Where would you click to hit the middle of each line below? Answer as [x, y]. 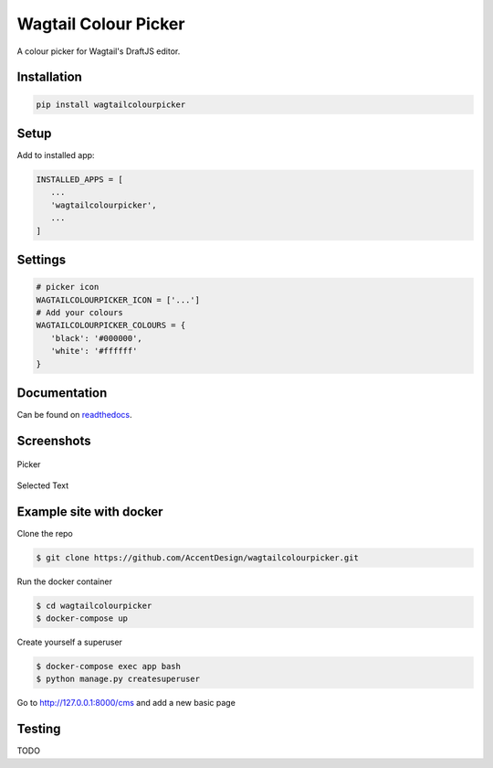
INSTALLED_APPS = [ [79, 180]
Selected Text [43, 485]
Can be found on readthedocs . [74, 415]
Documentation [62, 393]
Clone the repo [45, 533]
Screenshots [54, 440]
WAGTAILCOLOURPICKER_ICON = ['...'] [118, 300]
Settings [42, 260]
